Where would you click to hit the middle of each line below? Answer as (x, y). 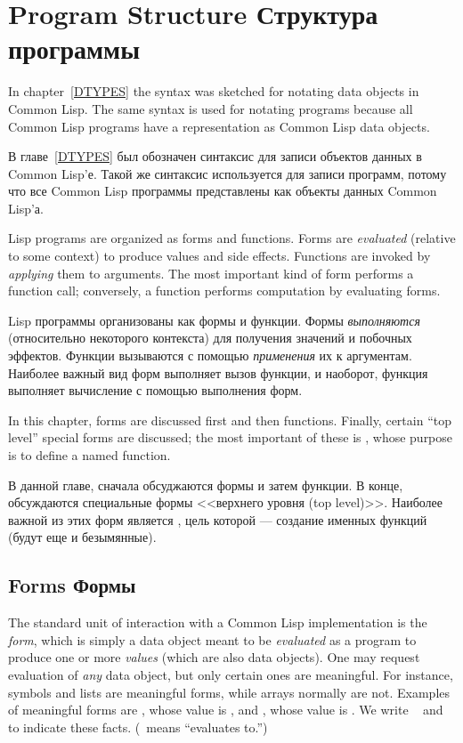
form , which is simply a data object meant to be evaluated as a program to (212, 639)
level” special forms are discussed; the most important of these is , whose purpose (231, 437)
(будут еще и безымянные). (82, 537)
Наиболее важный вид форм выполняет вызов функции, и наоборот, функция (218, 372)
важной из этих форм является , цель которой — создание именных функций (218, 519)
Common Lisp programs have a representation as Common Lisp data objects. (219, 126)
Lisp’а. (26, 208)
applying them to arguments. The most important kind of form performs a (211, 273)
